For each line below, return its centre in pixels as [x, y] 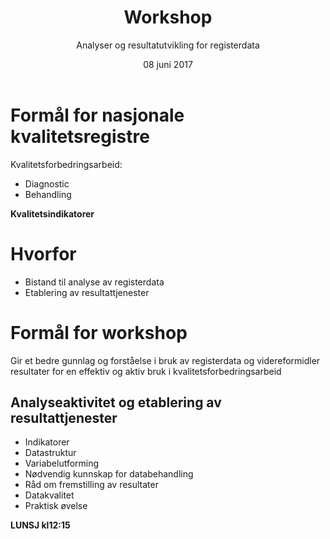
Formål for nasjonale [97, 115]
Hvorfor [43, 253]
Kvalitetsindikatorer [52, 213]
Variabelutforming [62, 463]
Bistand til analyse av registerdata [94, 282]
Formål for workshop [99, 332]
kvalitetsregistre [80, 136]
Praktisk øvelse [56, 506]
